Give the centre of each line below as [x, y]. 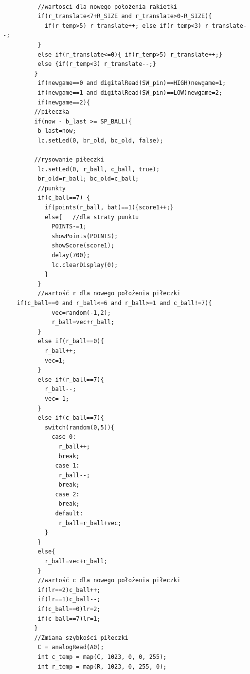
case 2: [67, 494]
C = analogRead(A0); [71, 647]
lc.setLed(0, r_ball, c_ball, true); [99, 169]
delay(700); [71, 255]
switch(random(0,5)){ [80, 427]
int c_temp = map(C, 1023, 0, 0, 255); [102, 657]
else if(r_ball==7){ [71, 379]
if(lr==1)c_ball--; [69, 600]
